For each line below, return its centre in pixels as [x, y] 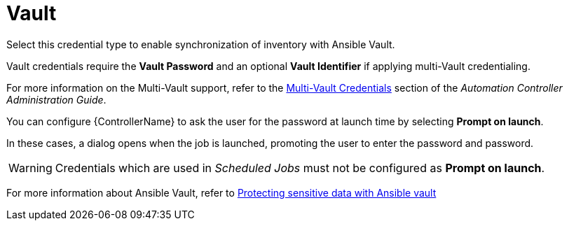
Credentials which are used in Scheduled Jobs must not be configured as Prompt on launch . [300, 168]
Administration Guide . [56, 99]
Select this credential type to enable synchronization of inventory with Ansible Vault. [201, 44]
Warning [30, 168]
